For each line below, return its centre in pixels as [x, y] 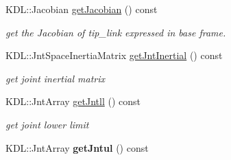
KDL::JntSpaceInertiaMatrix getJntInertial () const [114, 55]
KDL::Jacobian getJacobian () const [82, 9]
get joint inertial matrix [55, 78]
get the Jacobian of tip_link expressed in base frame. [116, 32]
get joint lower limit [47, 124]
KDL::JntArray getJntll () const [73, 101]
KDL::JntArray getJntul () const [77, 147]
